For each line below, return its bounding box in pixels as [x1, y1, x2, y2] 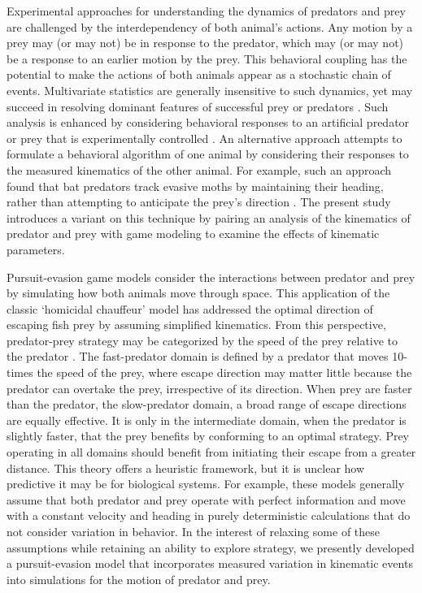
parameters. [7, 240, 65, 258]
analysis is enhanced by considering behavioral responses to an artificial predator [7, 114, 410, 131]
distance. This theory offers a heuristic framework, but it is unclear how [7, 459, 365, 476]
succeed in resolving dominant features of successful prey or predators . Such [7, 97, 389, 115]
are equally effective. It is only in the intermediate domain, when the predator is [7, 411, 407, 428]
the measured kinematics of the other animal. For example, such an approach [7, 161, 392, 178]
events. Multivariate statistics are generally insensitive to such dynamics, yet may [7, 81, 413, 98]
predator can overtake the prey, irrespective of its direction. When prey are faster [7, 379, 412, 396]
